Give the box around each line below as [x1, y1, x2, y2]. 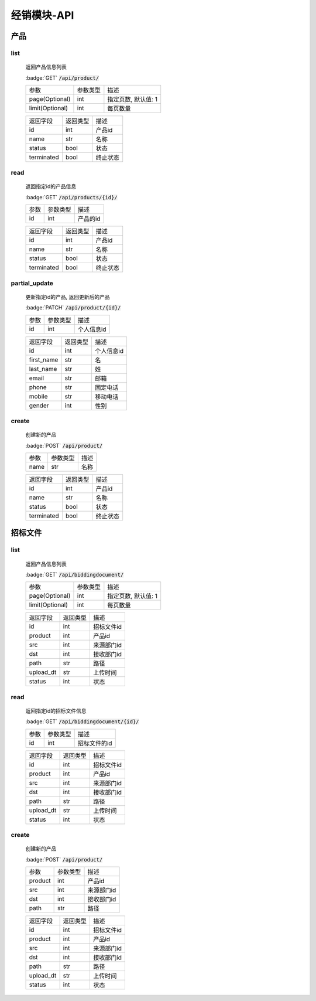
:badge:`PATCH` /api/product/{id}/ [25, 304, 121, 311]
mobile [29, 392, 48, 400]
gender [29, 401, 49, 410]
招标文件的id [77, 739, 112, 747]
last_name [29, 365, 57, 373]
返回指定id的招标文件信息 [25, 707, 87, 714]
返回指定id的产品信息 [25, 183, 76, 190]
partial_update [11, 279, 54, 287]
